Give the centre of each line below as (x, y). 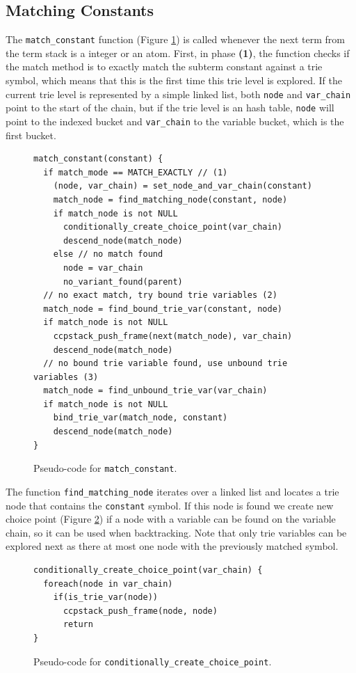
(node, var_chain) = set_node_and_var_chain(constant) (183, 186)
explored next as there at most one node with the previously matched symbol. (172, 546)
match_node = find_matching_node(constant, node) (170, 199)
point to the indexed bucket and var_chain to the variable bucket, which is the (175, 121)
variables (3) (66, 377)
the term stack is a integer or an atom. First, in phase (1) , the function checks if (178, 53)
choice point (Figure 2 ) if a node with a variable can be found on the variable (171, 519)
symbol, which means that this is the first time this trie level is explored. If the (174, 80)
